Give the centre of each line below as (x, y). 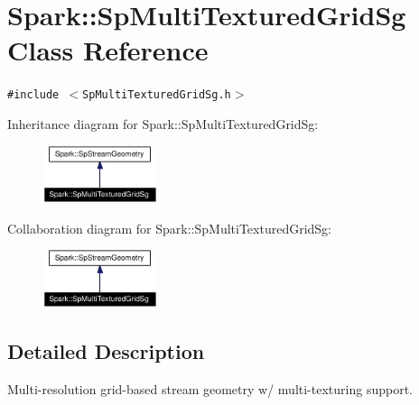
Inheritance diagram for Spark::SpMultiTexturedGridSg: (163, 123)
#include (33, 95)
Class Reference (108, 50)
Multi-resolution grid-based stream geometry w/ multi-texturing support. (210, 388)
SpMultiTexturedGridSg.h (157, 95)
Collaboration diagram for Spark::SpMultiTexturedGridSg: (170, 228)
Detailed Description (106, 350)
